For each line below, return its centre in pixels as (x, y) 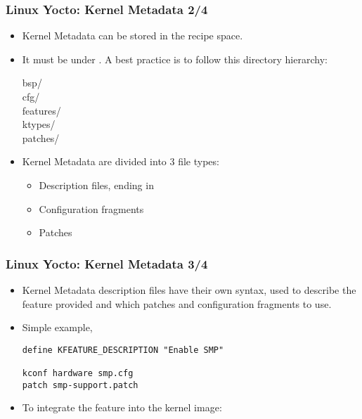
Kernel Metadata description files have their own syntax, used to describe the (189, 289)
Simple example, (57, 327)
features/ (41, 110)
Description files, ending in (96, 185)
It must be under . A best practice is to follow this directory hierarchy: (175, 59)
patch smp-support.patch (80, 385)
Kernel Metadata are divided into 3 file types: (121, 161)
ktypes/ (39, 124)
